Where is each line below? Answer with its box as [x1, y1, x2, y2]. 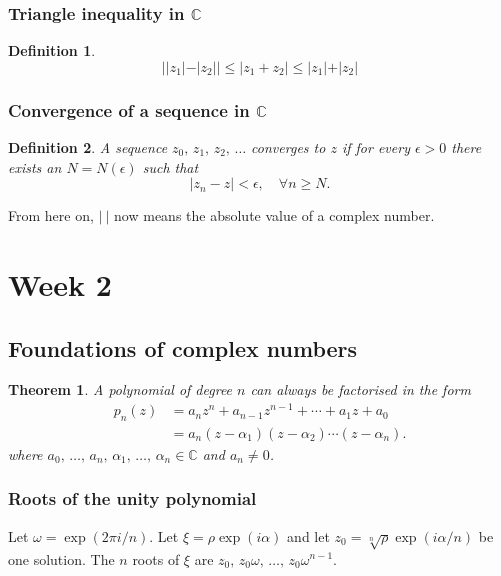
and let [287, 525, 330, 546]
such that [142, 156, 199, 177]
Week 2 [8, 264, 112, 304]
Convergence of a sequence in [8, 97, 250, 122]
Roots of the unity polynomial [8, 486, 257, 511]
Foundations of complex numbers [8, 332, 358, 363]
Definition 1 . [8, 40, 96, 61]
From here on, [8, 205, 94, 226]
